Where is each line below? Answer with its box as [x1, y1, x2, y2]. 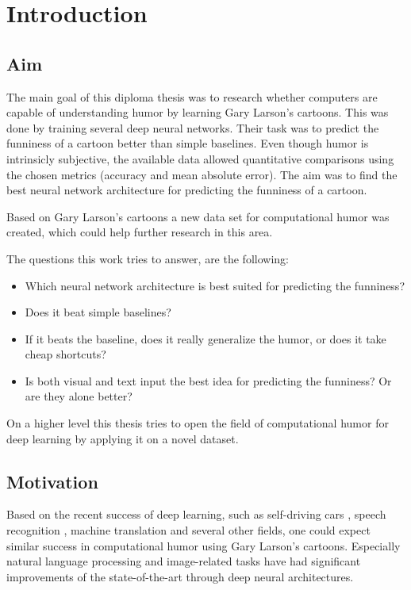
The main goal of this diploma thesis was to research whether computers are [6, 88, 378, 105]
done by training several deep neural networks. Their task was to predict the [6, 119, 379, 136]
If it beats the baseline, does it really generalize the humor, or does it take [25, 330, 386, 347]
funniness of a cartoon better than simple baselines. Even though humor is [6, 135, 369, 151]
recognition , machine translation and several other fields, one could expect [6, 522, 371, 538]
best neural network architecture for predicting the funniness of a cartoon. [6, 182, 367, 198]
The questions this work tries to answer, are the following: [6, 250, 289, 266]
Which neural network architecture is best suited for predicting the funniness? [25, 277, 405, 293]
